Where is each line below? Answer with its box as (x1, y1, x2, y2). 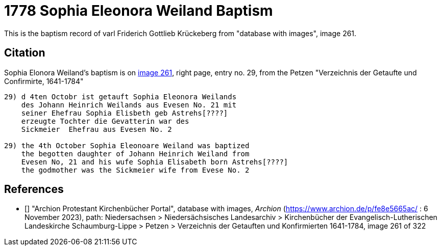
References (4, 183, 64, 196)
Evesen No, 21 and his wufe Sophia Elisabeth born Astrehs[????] (21, 157, 288, 166)
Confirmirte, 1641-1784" (4, 76, 84, 86)
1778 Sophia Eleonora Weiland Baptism (4, 2, 273, 19)
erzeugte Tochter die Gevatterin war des (21, 117, 189, 125)
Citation (4, 46, 45, 60)
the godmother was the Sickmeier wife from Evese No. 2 (21, 165, 250, 174)
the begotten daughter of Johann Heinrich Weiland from (21, 149, 250, 158)
